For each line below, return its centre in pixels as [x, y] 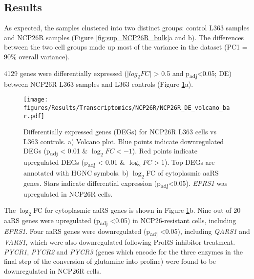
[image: [36, 100]
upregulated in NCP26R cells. [68, 193]
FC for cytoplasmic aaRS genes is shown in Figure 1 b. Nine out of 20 [137, 210]
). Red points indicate [165, 151]
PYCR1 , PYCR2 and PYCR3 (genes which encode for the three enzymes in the [123, 251]
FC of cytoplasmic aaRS [182, 172]
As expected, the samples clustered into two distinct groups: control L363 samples [127, 28]
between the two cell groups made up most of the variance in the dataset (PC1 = [126, 47]
